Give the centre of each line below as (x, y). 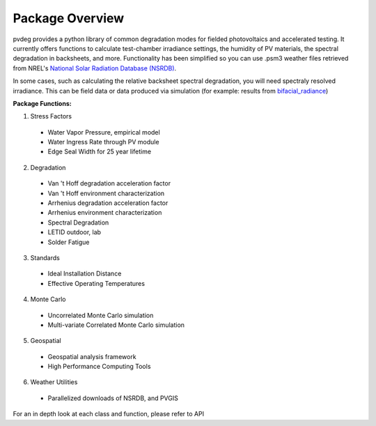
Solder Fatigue (69, 242)
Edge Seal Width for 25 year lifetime (100, 152)
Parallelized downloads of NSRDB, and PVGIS (113, 398)
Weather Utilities (54, 382)
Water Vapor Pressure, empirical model (104, 132)
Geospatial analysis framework (92, 356)
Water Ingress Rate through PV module (103, 142)
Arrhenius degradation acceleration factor (108, 203)
